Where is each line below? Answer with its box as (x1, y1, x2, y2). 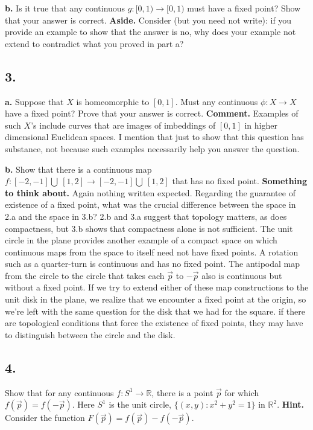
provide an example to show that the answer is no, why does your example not (5, 25, 296, 38)
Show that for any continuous (5, 386, 114, 399)
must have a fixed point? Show (187, 2, 301, 14)
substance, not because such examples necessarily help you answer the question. (5, 142, 300, 155)
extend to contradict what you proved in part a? (5, 37, 184, 50)
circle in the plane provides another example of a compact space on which (5, 234, 277, 246)
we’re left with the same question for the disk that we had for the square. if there (5, 304, 305, 317)
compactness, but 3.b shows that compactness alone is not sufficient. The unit (5, 222, 293, 234)
